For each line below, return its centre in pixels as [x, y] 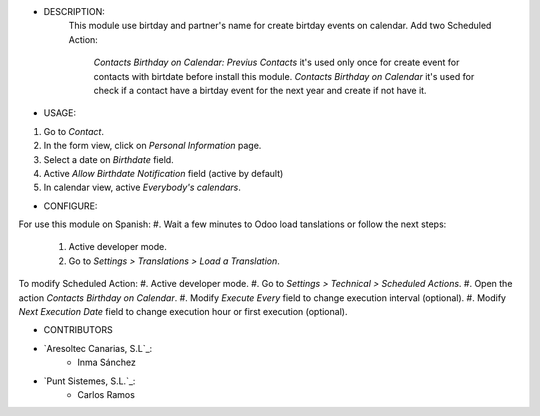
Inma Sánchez [107, 362]
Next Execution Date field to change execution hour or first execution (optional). [183, 312]
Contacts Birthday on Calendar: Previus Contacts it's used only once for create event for [276, 62]
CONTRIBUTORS [78, 330]
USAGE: [60, 113]
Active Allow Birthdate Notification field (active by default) [163, 173]
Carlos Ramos [106, 394]
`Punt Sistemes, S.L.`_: [89, 381]
